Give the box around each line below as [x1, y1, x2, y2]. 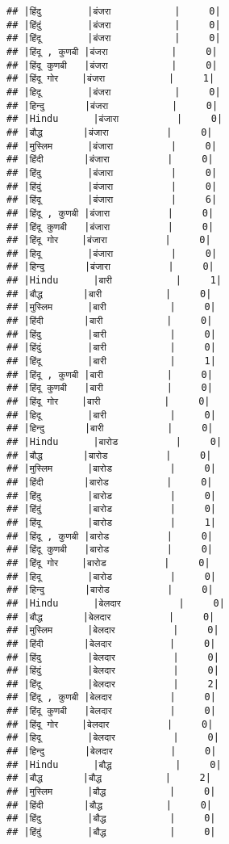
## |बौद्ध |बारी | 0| [6, 288, 212, 300]
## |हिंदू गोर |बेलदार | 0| [6, 718, 214, 730]
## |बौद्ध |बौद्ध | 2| [6, 772, 211, 784]
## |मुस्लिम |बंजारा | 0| [6, 140, 217, 152]
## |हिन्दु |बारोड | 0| [6, 584, 214, 596]
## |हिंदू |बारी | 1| [6, 355, 216, 367]
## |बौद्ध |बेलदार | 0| [6, 611, 215, 623]
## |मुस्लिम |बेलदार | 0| [6, 624, 219, 636]
